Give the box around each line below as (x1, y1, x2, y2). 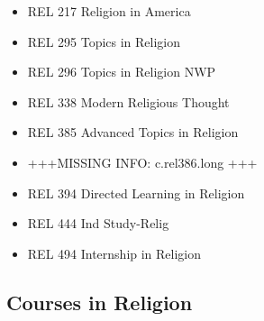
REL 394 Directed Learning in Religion (27, 183, 245, 202)
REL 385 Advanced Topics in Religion (27, 123, 239, 142)
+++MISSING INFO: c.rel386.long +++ (27, 152, 258, 171)
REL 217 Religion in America (27, 2, 191, 20)
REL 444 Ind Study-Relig (27, 214, 169, 233)
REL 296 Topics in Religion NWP (27, 62, 216, 81)
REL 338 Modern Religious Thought (27, 92, 230, 111)
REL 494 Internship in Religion (27, 243, 202, 262)
